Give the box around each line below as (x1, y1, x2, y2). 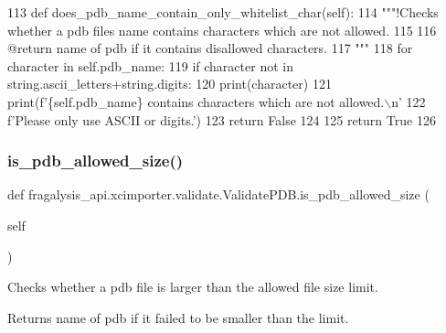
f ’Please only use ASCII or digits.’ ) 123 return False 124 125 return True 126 (7, 110, 436, 129)
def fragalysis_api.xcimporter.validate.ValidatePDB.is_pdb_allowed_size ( (7, 185, 430, 204)
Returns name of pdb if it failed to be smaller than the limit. (7, 307, 349, 327)
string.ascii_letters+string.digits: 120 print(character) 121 (7, 74, 332, 93)
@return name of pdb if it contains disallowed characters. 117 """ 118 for (7, 38, 413, 58)
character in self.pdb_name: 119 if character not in (7, 56, 293, 75)
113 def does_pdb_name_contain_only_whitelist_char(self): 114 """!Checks (7, 3, 439, 21)
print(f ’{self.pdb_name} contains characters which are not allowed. (7, 91, 385, 111)
